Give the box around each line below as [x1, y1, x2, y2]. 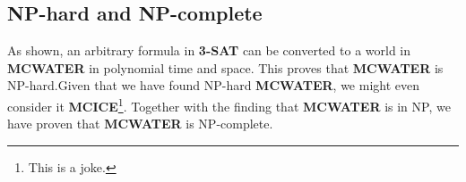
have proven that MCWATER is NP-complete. [7, 114, 273, 133]
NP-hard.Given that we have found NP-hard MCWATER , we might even [7, 76, 419, 95]
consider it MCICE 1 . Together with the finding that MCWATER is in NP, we [7, 94, 451, 115]
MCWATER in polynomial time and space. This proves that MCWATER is [7, 58, 444, 77]
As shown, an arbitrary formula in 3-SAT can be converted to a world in [7, 41, 411, 60]
